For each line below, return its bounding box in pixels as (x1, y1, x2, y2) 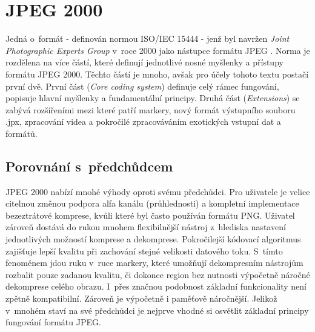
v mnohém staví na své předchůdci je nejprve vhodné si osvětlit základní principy (5, 304, 309, 316)
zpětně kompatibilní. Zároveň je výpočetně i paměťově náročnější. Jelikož (5, 292, 277, 305)
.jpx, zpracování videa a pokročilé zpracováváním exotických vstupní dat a (5, 115, 281, 128)
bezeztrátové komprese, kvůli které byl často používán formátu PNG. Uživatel (5, 208, 295, 221)
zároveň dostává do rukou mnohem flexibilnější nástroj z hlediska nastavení (5, 221, 286, 233)
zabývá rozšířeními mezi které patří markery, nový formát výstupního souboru (5, 103, 296, 116)
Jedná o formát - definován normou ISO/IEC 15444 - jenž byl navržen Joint (5, 32, 290, 45)
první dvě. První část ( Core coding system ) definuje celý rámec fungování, (5, 79, 279, 92)
